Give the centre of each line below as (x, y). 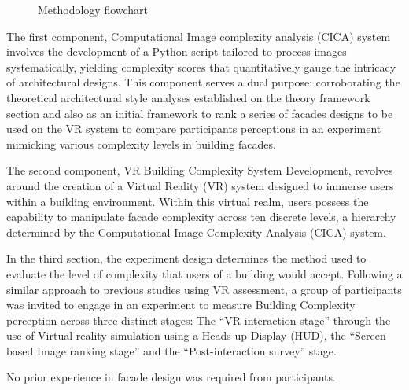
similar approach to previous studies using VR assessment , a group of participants (204, 289)
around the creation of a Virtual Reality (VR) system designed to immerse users (200, 185)
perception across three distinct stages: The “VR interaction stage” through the (199, 320)
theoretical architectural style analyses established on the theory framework (188, 97)
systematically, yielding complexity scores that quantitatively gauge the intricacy (201, 66)
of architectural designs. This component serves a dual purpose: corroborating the (203, 82)
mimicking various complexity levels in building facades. (141, 143)
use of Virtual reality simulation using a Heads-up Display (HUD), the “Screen (196, 335)
